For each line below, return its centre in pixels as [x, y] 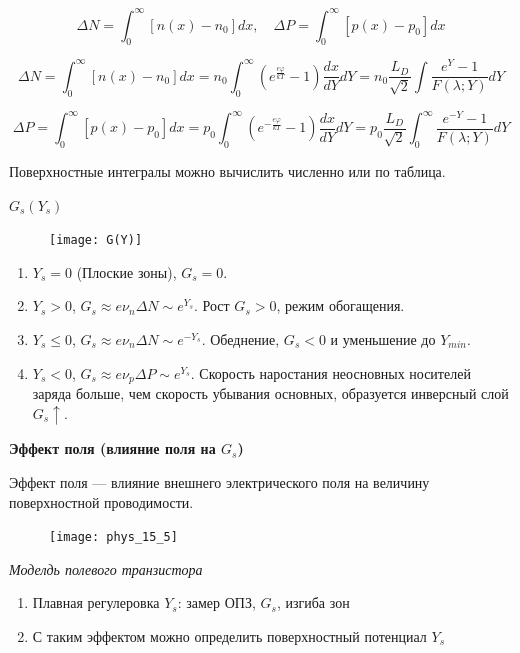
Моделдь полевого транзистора [106, 568]
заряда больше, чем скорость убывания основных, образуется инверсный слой [270, 393]
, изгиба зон [313, 602]
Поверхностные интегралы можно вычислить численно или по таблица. [227, 170]
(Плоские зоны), [126, 271]
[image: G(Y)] [96, 240]
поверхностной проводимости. [101, 501]
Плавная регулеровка [96, 602]
